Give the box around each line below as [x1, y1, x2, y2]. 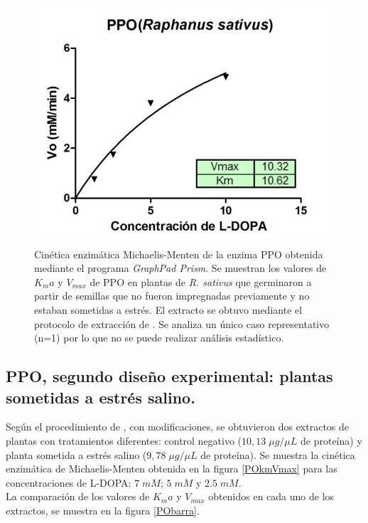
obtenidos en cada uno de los [208, 489, 335, 504]
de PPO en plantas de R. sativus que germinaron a [90, 274, 312, 289]
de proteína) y [301, 433, 362, 448]
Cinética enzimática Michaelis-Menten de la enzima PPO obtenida [34, 246, 323, 261]
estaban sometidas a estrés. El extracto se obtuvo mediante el [34, 302, 303, 317]
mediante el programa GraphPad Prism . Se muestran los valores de [34, 260, 327, 275]
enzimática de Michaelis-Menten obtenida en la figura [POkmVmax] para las [6, 461, 337, 476]
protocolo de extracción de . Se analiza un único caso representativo [34, 316, 330, 331]
